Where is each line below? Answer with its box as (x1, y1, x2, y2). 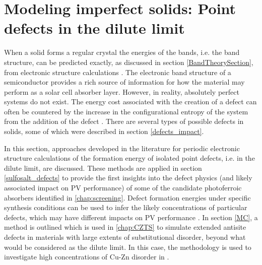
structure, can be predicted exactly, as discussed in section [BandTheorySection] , (4, 56, 253, 67)
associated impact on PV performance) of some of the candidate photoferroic (4, 182, 242, 193)
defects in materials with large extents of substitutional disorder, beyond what (4, 232, 246, 242)
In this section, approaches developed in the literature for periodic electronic (4, 143, 240, 153)
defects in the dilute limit (4, 18, 185, 38)
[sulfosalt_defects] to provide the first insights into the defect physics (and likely (4, 172, 252, 183)
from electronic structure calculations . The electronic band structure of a (4, 67, 231, 77)
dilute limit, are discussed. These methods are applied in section (4, 162, 202, 173)
